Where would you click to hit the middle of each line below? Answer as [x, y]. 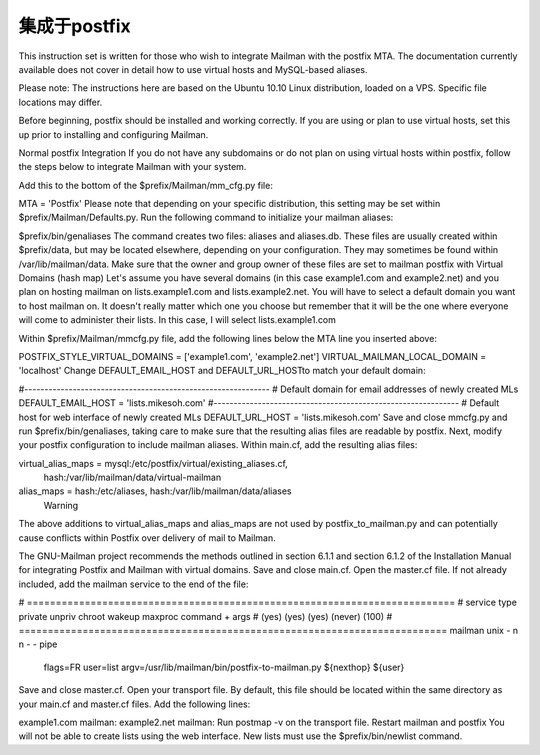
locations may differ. [60, 102]
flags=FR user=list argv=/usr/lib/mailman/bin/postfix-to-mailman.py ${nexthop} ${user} [224, 667]
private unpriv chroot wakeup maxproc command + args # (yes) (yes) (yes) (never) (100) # [205, 616]
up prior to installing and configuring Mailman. [113, 134]
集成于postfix [75, 26]
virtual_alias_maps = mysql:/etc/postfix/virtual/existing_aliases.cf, [153, 463]
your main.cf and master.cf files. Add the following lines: [134, 704]
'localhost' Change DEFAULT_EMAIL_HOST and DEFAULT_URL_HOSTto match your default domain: [222, 371]
